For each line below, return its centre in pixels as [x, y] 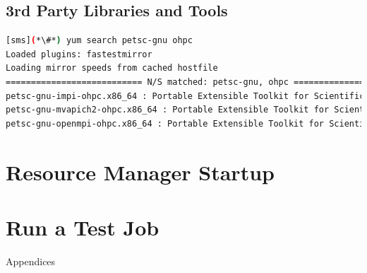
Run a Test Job [83, 227]
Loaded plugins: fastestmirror [79, 54]
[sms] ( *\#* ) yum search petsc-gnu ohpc [99, 41]
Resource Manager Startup [140, 172]
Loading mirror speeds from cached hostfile [112, 68]
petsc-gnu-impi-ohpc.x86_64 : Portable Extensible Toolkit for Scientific [185, 96]
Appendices [31, 261]
